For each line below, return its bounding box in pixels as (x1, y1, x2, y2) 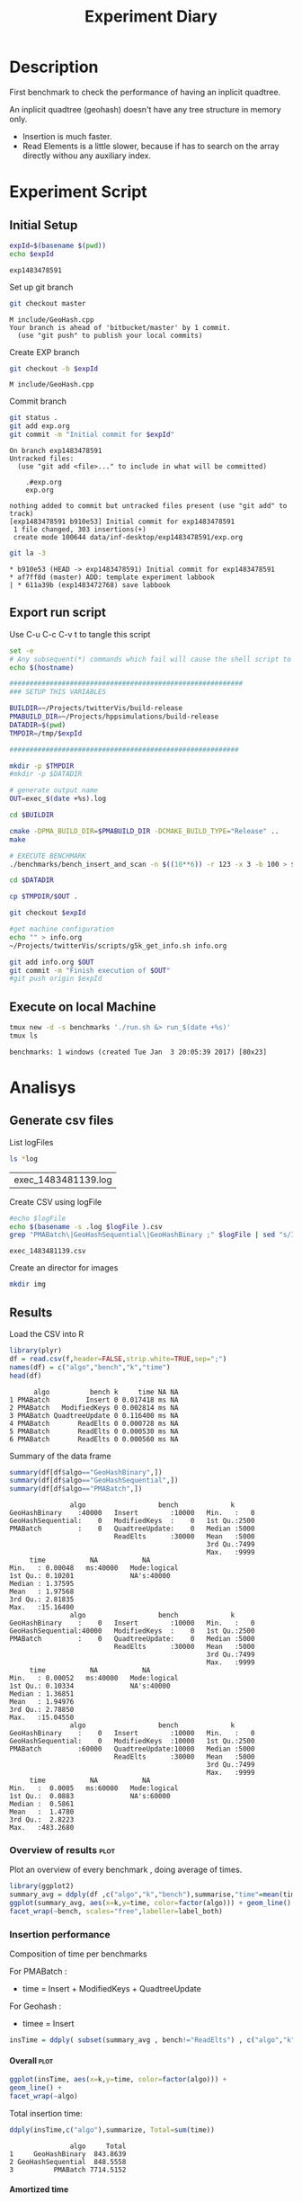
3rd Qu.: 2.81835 (9, 1595, 75, 1604)
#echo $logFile (9, 1214, 67, 1223)
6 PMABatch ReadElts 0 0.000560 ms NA (9, 1434, 179, 1444)
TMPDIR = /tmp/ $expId (9, 728, 83, 738)
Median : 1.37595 (9, 1580, 75, 1589)
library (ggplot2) (9, 1882, 75, 1891)
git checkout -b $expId (9, 364, 99, 373)
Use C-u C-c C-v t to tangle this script (9, 629, 151, 639)
